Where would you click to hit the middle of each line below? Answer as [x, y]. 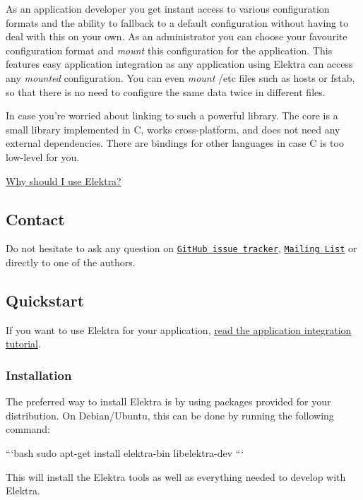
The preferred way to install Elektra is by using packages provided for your [168, 401]
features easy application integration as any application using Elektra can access [179, 64]
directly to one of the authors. [71, 262]
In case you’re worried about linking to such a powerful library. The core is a [172, 115]
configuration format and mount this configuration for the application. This [169, 50]
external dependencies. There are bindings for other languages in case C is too [175, 143]
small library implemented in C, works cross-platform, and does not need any [173, 129]
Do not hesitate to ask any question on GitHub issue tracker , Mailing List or [181, 248]
